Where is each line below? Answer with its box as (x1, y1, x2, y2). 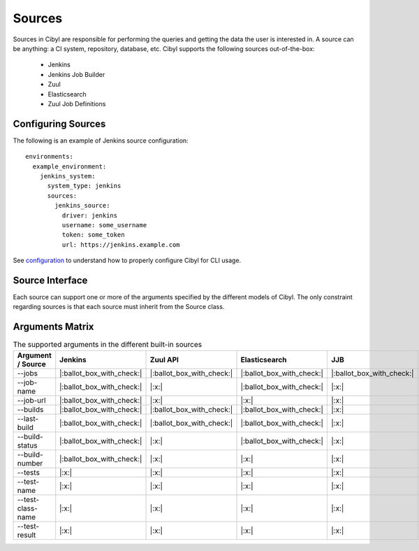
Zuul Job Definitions (47, 99, 106, 108)
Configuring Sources (13, 117, 106, 129)
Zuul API (149, 355, 179, 364)
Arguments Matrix (13, 321, 94, 333)
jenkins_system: (39, 172, 96, 180)
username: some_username (61, 221, 147, 229)
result (17, 530, 36, 540)
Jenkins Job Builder (47, 70, 105, 78)
